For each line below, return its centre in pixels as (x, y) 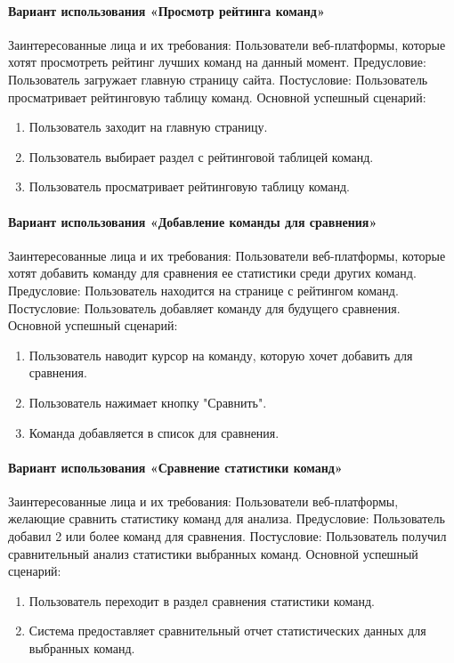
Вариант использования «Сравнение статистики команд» (175, 467)
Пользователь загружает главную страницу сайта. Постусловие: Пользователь (218, 79)
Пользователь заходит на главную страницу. (148, 127)
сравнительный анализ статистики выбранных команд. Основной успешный (213, 553)
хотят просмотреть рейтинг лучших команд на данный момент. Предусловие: (217, 62)
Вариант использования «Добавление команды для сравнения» (193, 221)
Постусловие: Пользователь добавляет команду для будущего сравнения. (204, 307)
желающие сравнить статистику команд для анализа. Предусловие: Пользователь (227, 518)
